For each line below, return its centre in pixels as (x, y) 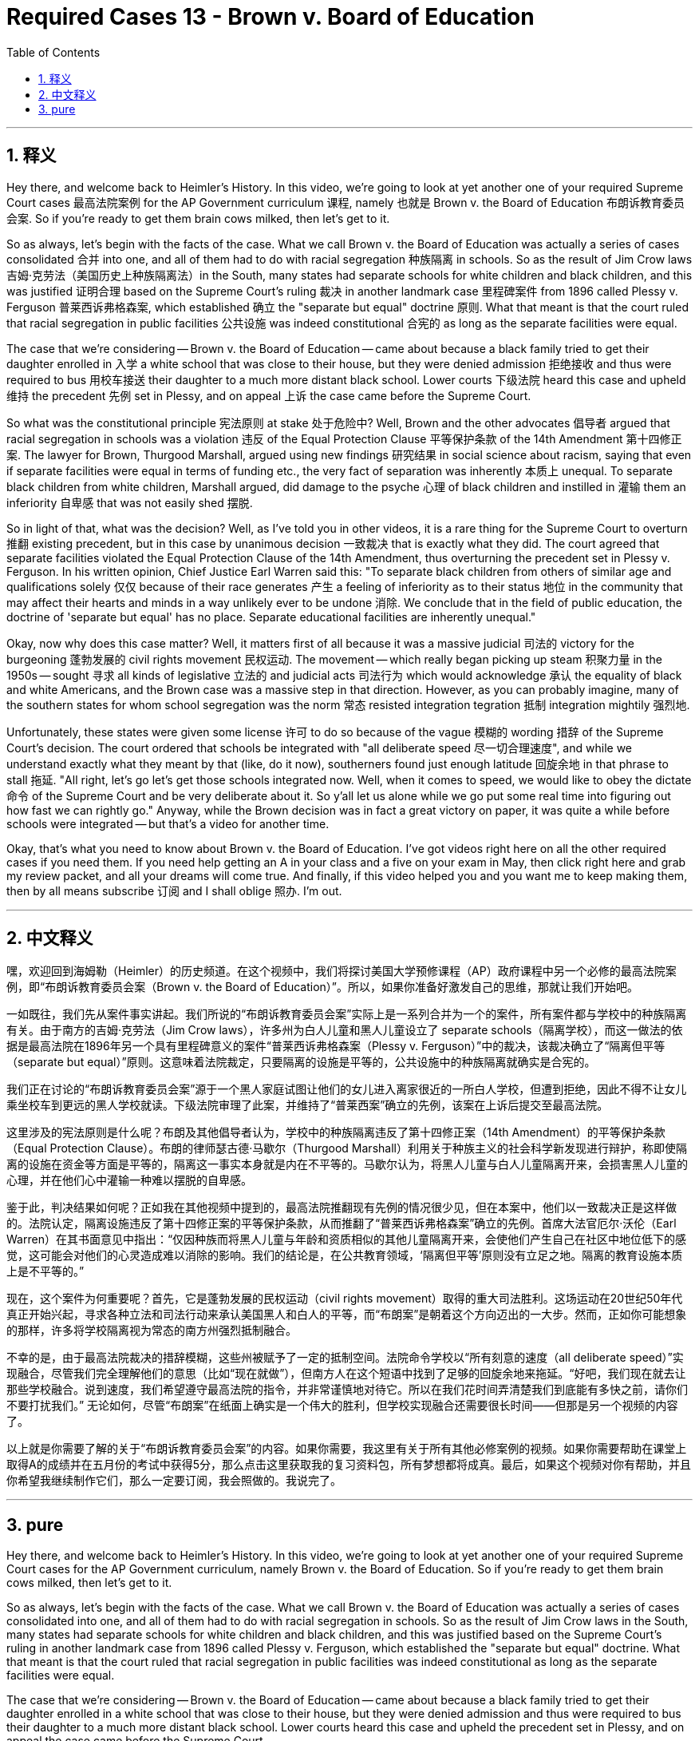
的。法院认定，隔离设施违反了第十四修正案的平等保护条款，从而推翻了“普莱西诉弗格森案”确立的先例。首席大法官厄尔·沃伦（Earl (342, 1223)
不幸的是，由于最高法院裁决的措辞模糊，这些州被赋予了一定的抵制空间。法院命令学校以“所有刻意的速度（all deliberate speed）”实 (345, 1358)
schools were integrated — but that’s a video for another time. (168, 823)
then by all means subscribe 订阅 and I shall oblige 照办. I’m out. (174, 890)
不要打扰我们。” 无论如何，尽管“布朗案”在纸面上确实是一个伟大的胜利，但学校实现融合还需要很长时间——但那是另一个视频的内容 (342, 1406)
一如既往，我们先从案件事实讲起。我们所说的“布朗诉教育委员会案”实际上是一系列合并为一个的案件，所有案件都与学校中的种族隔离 (347, 1014)
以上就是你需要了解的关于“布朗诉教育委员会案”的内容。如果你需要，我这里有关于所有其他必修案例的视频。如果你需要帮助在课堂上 (347, 1449)
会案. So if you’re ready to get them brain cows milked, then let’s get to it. (198, 218)
